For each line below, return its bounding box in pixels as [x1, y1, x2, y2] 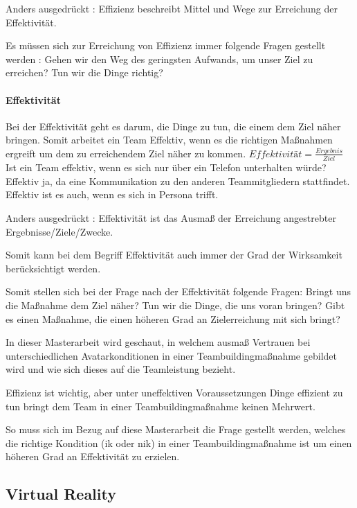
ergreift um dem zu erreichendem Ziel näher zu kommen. [6, 146, 246, 160]
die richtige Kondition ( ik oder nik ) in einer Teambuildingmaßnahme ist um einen [6, 435, 352, 450]
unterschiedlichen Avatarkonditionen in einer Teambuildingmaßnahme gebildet [6, 348, 337, 362]
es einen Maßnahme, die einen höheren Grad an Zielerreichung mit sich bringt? [6, 311, 340, 326]
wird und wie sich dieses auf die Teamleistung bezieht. [6, 362, 236, 376]
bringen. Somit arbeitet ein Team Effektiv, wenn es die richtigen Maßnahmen [6, 132, 333, 147]
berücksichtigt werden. [6, 261, 101, 275]
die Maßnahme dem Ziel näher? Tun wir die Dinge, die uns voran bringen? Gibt [6, 298, 345, 313]
